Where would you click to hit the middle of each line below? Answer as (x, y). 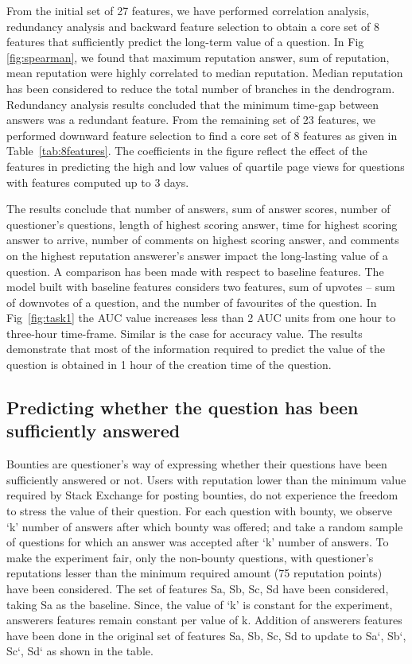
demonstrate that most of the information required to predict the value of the (196, 349)
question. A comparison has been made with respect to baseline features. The (195, 271)
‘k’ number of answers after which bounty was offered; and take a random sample (205, 526)
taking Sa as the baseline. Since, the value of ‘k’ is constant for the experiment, (200, 604)
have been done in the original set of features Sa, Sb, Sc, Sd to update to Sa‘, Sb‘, (206, 635)
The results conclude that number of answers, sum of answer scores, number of (198, 209)
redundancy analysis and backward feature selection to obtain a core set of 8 (193, 26)
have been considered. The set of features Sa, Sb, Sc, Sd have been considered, (198, 588)
